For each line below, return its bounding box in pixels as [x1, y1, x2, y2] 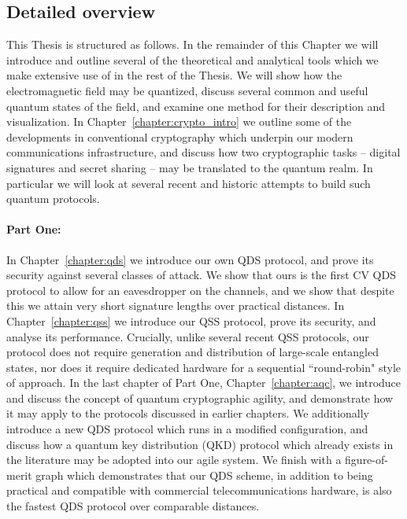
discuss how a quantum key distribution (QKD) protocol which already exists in [6, 436, 394, 452]
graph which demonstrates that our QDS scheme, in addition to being [35, 466, 373, 483]
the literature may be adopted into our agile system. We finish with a [6, 451, 342, 468]
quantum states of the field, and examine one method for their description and [6, 98, 386, 114]
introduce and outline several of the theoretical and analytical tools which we [6, 51, 379, 68]
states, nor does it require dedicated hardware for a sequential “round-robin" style [6, 359, 401, 375]
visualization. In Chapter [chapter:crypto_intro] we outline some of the [6, 113, 352, 130]
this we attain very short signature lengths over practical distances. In [6, 297, 345, 314]
